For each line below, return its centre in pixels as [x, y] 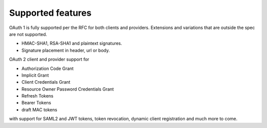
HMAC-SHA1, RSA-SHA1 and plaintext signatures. [72, 43]
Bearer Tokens [36, 103]
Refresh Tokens [38, 96]
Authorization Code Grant [47, 68]
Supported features [50, 13]
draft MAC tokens [39, 110]
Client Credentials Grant [46, 82]
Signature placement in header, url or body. [66, 50]
